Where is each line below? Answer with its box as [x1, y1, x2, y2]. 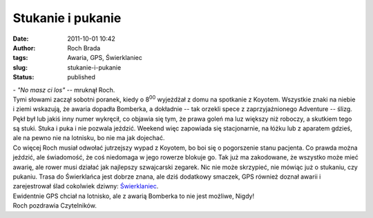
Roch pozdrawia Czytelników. [12, 201, 97, 210]
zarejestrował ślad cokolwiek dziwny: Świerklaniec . [12, 182, 159, 190]
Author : [12, 43, 36, 52]
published [67, 73, 96, 81]
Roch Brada [67, 43, 101, 52]
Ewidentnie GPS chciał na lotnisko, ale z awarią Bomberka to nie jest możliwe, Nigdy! [12, 192, 255, 200]
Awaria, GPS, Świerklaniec [67, 54, 143, 62]
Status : [12, 73, 35, 81]
